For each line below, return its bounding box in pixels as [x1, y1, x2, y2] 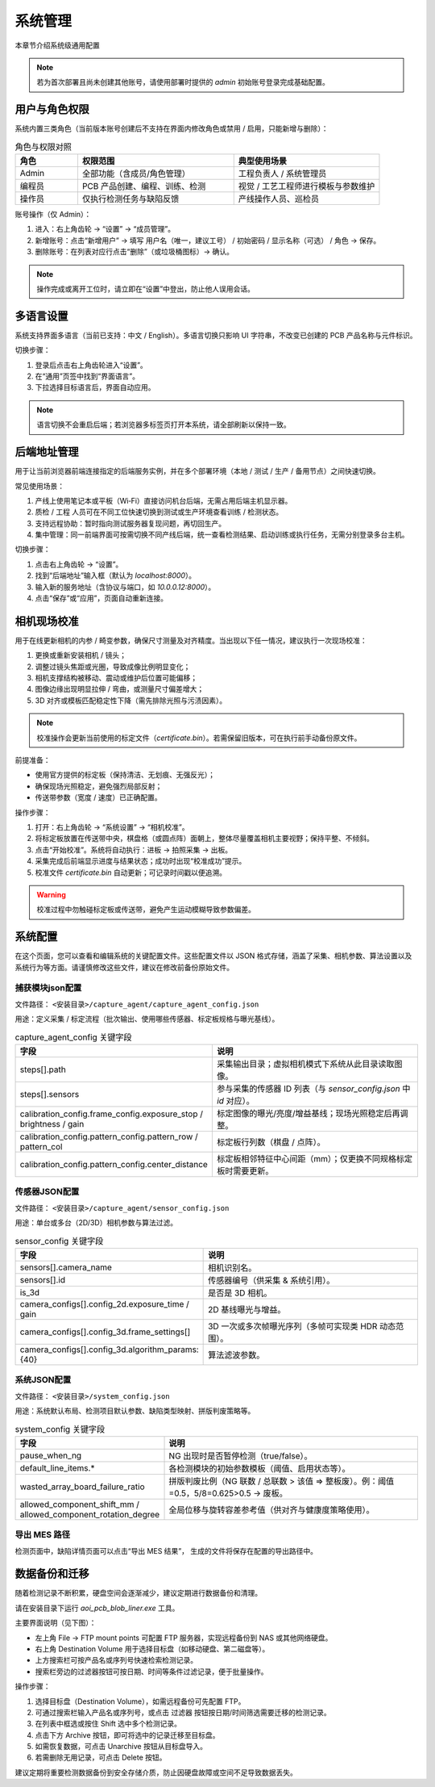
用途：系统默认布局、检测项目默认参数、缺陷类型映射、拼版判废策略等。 [14, 1405, 255, 1416]
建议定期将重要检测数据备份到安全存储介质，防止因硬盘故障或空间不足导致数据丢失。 [14, 1768, 297, 1777]
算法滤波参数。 [208, 1349, 265, 1360]
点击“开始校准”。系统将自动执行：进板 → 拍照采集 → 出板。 [35, 844, 233, 855]
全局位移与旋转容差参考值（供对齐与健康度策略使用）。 [168, 1504, 375, 1515]
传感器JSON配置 [14, 1186, 80, 1198]
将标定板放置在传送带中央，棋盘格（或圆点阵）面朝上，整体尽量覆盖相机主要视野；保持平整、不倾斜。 [35, 834, 374, 843]
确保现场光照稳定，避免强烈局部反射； [35, 781, 163, 791]
